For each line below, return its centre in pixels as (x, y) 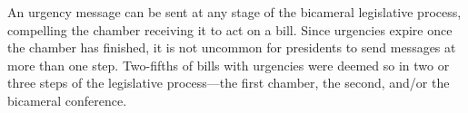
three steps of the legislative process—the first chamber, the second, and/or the (229, 83)
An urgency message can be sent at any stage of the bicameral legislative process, (234, 12)
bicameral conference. (67, 100)
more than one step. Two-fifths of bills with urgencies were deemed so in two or (229, 65)
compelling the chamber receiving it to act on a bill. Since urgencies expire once (230, 29)
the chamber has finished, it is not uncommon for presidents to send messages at (232, 47)
